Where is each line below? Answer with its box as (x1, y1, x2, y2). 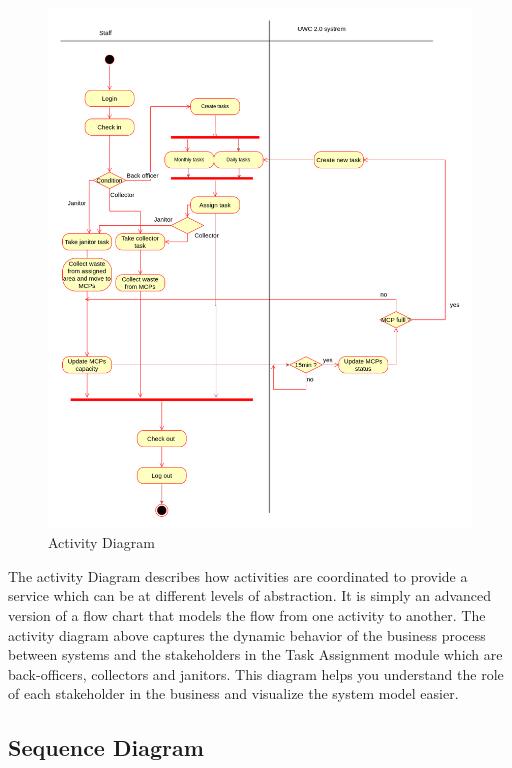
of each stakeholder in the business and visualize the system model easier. (8, 683, 459, 704)
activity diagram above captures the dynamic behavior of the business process (8, 624, 486, 645)
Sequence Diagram (8, 732, 204, 763)
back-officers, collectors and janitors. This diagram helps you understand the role (8, 663, 504, 684)
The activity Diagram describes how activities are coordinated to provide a (8, 565, 468, 586)
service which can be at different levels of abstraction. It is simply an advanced (8, 585, 492, 606)
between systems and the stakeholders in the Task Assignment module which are (8, 644, 503, 665)
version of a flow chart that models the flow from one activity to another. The (8, 604, 486, 625)
